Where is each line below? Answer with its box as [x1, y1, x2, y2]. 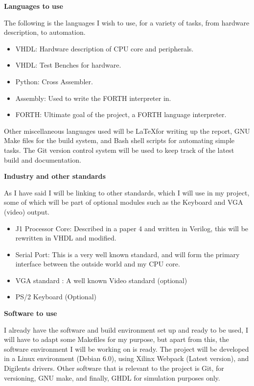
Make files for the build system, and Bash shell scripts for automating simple [4, 135, 235, 145]
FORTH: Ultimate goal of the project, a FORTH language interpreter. [15, 109, 227, 120]
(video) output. [4, 206, 49, 217]
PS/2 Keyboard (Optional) [15, 291, 96, 302]
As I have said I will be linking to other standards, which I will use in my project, [4, 187, 250, 197]
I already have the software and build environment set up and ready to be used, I [4, 324, 248, 335]
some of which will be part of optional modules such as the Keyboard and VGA [4, 197, 243, 207]
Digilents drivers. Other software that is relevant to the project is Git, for [4, 363, 224, 373]
